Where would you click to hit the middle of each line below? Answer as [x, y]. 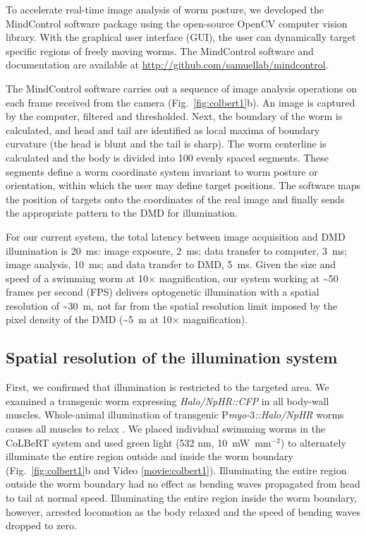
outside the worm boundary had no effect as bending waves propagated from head [183, 484]
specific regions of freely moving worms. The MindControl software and [160, 50]
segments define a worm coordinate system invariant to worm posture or [162, 171]
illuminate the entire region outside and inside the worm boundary [150, 456]
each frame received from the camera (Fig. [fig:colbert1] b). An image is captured [181, 102]
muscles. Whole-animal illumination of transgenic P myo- [128, 415]
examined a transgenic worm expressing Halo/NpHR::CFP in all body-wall [167, 400]
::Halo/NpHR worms [299, 415]
